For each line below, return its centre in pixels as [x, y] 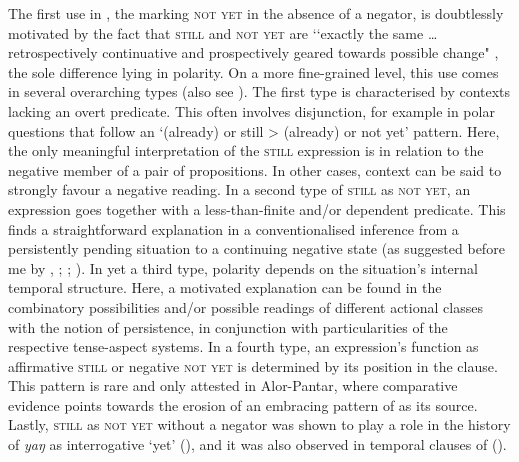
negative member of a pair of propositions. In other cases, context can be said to [255, 169]
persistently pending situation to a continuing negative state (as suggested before [256, 248]
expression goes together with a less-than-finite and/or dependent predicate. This [257, 208]
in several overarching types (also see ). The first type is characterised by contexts [259, 91]
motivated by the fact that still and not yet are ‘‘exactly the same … [223, 32]
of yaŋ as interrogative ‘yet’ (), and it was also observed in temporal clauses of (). [257, 444]
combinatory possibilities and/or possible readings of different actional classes [245, 306]
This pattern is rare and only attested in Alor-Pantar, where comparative [233, 385]
